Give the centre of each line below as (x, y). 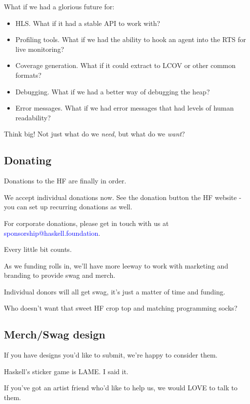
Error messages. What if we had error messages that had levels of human (125, 108)
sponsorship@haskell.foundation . (52, 233)
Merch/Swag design (55, 334)
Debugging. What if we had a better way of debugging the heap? (113, 91)
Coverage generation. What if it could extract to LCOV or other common (125, 65)
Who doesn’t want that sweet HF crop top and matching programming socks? (121, 308)
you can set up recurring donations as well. (68, 207)
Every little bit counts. (38, 249)
